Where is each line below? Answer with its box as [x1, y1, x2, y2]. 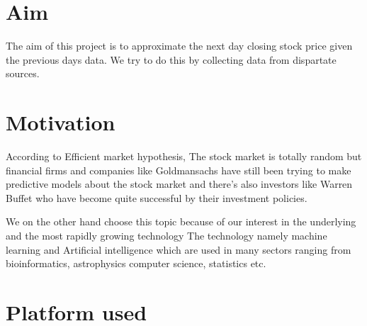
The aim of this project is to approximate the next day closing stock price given [6, 38, 353, 53]
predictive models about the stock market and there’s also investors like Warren [6, 176, 353, 191]
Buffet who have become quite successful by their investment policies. [6, 190, 307, 205]
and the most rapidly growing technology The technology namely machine [6, 228, 327, 242]
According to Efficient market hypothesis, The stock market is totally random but [6, 149, 362, 164]
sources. [6, 66, 40, 81]
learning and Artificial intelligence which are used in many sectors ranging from [6, 242, 351, 257]
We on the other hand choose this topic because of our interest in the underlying [6, 214, 356, 229]
